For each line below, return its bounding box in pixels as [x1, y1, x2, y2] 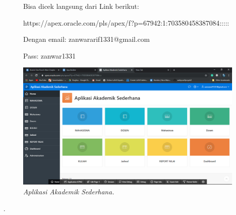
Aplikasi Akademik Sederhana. [23, 186, 114, 197]
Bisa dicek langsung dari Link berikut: [23, 1, 139, 11]
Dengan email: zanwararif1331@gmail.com [23, 34, 150, 44]
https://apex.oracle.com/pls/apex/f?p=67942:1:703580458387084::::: [23, 17, 229, 28]
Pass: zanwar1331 [23, 50, 76, 61]
